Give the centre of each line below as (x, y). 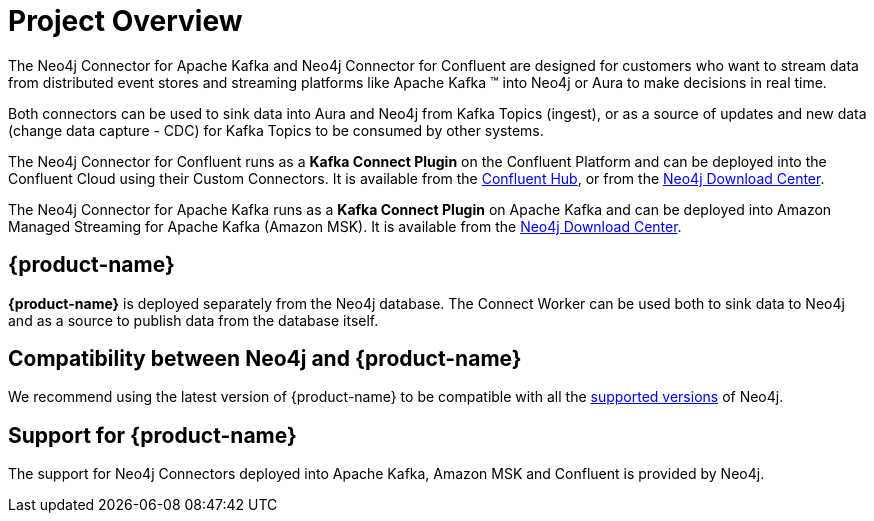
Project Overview (125, 21)
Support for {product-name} (152, 435)
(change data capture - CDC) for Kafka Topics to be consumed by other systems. (276, 130)
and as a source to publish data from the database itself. (193, 320)
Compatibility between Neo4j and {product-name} (265, 359)
